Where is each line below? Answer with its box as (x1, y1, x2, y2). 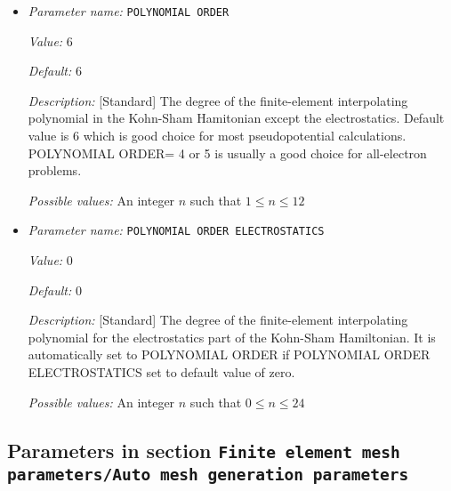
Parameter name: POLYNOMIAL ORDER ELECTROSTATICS (28, 221, 325, 239)
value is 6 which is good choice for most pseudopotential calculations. (28, 126, 407, 145)
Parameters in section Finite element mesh (7, 436, 400, 463)
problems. (28, 161, 82, 180)
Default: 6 (28, 61, 82, 80)
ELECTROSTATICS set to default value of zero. (28, 363, 295, 382)
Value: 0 (28, 251, 73, 270)
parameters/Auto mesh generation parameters (7, 464, 409, 484)
